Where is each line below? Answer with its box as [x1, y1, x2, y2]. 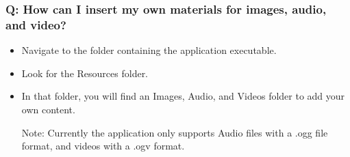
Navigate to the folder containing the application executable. [21, 43, 277, 57]
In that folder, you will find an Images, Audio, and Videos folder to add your [21, 89, 345, 103]
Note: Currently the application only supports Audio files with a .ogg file [21, 125, 328, 139]
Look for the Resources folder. [21, 66, 149, 80]
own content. [21, 102, 75, 116]
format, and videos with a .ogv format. [21, 139, 185, 153]
